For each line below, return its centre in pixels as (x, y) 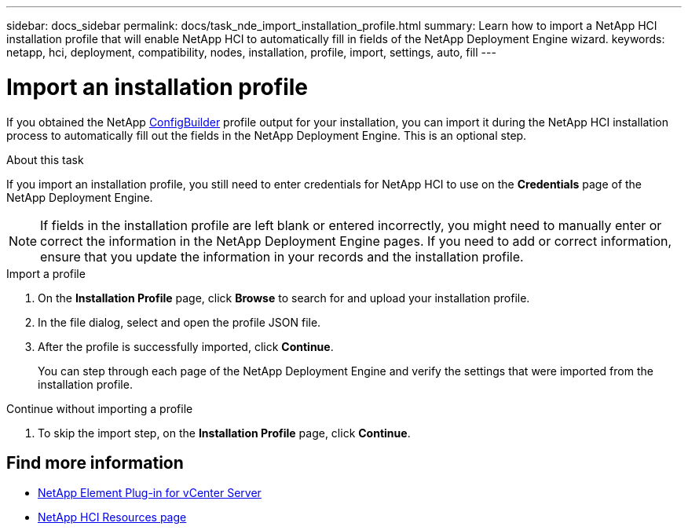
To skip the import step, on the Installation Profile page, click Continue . (224, 433)
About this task (45, 159)
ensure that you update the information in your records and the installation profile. (282, 256)
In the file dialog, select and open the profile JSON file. (179, 322)
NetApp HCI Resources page (112, 517)
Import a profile (46, 273)
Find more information (95, 462)
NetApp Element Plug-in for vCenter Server (150, 493)
